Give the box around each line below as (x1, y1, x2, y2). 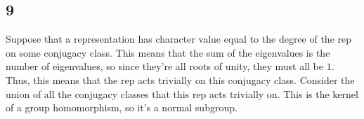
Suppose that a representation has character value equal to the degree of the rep (6, 31, 351, 46)
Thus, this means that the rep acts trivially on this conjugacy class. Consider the (6, 72, 355, 87)
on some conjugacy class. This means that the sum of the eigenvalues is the (6, 45, 330, 59)
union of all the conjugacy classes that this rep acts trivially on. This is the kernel (6, 86, 358, 101)
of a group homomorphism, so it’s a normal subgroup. (6, 100, 238, 115)
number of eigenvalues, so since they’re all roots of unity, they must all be (6, 59, 323, 73)
